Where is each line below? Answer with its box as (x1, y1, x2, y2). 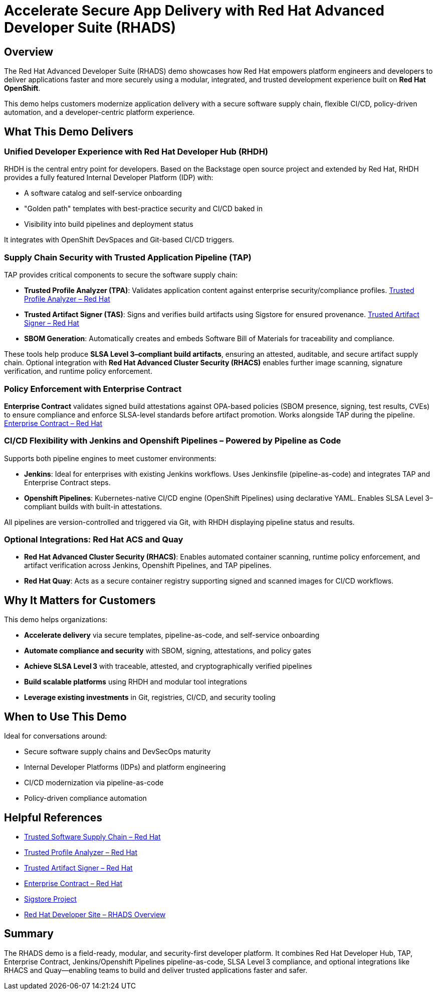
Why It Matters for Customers (4, 594, 156, 607)
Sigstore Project (24, 894, 77, 903)
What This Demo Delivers (4, 125, 134, 138)
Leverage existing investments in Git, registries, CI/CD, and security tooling (24, 693, 276, 702)
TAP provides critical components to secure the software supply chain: (4, 270, 238, 279)
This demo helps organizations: (4, 615, 108, 624)
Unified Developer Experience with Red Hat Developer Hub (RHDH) (4, 147, 269, 157)
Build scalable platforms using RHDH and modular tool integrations (24, 677, 247, 686)
